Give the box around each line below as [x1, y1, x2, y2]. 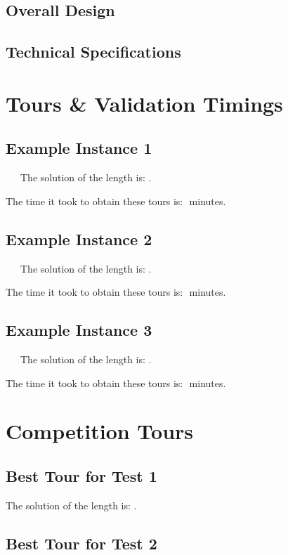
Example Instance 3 [6, 319, 152, 341]
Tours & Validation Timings [6, 89, 283, 117]
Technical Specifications [6, 41, 181, 63]
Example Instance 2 [6, 228, 152, 249]
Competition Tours [6, 417, 194, 445]
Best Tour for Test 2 [6, 532, 157, 554]
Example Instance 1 [6, 137, 152, 159]
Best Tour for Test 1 [6, 464, 157, 486]
